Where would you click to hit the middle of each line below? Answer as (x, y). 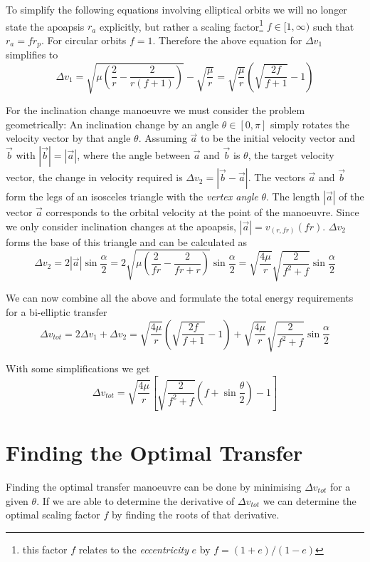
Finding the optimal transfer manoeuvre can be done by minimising (154, 486)
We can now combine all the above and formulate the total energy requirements (180, 298)
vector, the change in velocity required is (94, 177)
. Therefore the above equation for (227, 40)
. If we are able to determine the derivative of (136, 500)
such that (333, 26)
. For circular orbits (84, 40)
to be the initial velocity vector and (278, 138)
